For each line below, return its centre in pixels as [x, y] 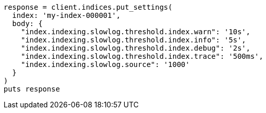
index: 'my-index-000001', [66, 15]
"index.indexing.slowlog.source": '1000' [105, 64]
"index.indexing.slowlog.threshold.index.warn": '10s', [136, 32]
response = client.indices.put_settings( [88, 7]
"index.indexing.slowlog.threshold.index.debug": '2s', [136, 48]
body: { [27, 24]
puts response [32, 89]
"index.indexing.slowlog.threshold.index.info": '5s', [134, 40]
